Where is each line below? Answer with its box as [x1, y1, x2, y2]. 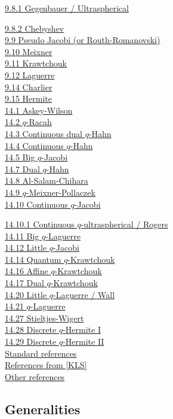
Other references [5, 370, 65, 382]
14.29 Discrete [5, 335, 57, 348]
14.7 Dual [5, 162, 40, 175]
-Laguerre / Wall [53, 288, 115, 300]
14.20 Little [5, 288, 47, 300]
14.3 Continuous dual [5, 127, 82, 139]
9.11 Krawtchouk [5, 57, 67, 69]
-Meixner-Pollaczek [26, 186, 95, 198]
